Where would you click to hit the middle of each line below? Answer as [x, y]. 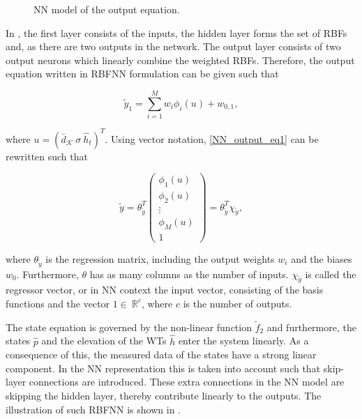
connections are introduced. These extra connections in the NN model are [187, 382]
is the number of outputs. [237, 303]
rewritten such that [47, 156]
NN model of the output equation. [107, 9]
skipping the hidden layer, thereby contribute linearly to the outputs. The [164, 395]
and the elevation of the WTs [104, 341]
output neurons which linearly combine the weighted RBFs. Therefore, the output [180, 60]
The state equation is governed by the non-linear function [129, 327]
